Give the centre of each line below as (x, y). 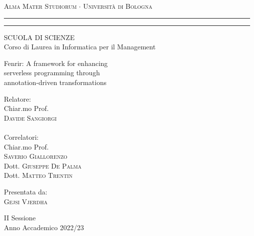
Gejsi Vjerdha (26, 201)
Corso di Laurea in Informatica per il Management (80, 47)
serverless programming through (52, 73)
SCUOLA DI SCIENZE (39, 37)
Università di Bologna (118, 6)
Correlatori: (21, 137)
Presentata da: (26, 191)
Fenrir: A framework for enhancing (56, 63)
